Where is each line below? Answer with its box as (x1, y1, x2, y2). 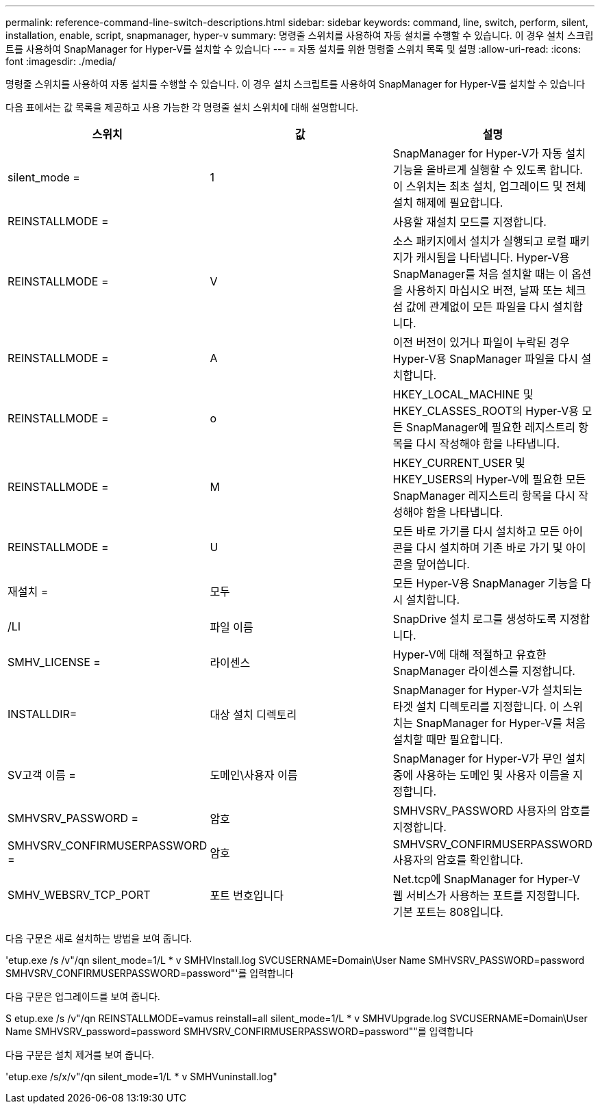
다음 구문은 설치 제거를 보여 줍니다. (5, 1049, 154, 1060)
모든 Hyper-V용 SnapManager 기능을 (392, 576, 579, 590)
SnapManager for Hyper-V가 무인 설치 (392, 752, 586, 765)
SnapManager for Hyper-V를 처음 (416, 716, 586, 730)
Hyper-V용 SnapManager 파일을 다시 (392, 352, 579, 366)
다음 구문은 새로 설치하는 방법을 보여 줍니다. (5, 932, 192, 944)
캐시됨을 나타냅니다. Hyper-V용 (416, 251, 570, 264)
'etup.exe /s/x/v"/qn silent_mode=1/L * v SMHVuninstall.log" (5, 1071, 277, 1082)
